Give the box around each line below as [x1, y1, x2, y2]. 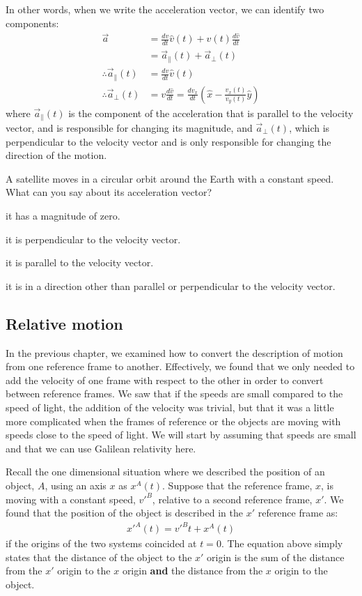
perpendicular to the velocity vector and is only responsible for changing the [6, 134, 331, 148]
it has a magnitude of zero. [6, 208, 120, 222]
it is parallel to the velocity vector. [6, 255, 154, 270]
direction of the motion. [6, 148, 107, 162]
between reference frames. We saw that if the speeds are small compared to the [6, 386, 343, 401]
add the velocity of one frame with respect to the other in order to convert [6, 372, 324, 387]
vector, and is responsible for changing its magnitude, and [6, 121, 253, 135]
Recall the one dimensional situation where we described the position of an [6, 464, 325, 479]
